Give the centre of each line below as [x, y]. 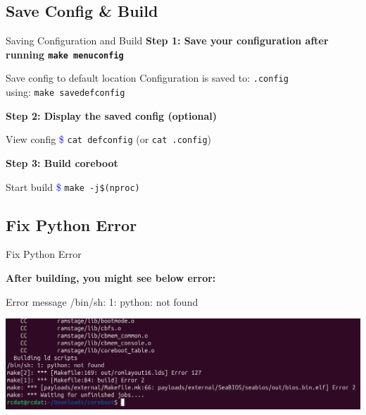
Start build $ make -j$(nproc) [73, 186]
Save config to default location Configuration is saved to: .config [147, 78]
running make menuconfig [65, 54]
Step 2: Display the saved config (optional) [112, 115]
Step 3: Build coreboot [62, 163]
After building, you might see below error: [111, 278]
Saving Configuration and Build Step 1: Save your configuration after [167, 41]
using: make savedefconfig [65, 92]
